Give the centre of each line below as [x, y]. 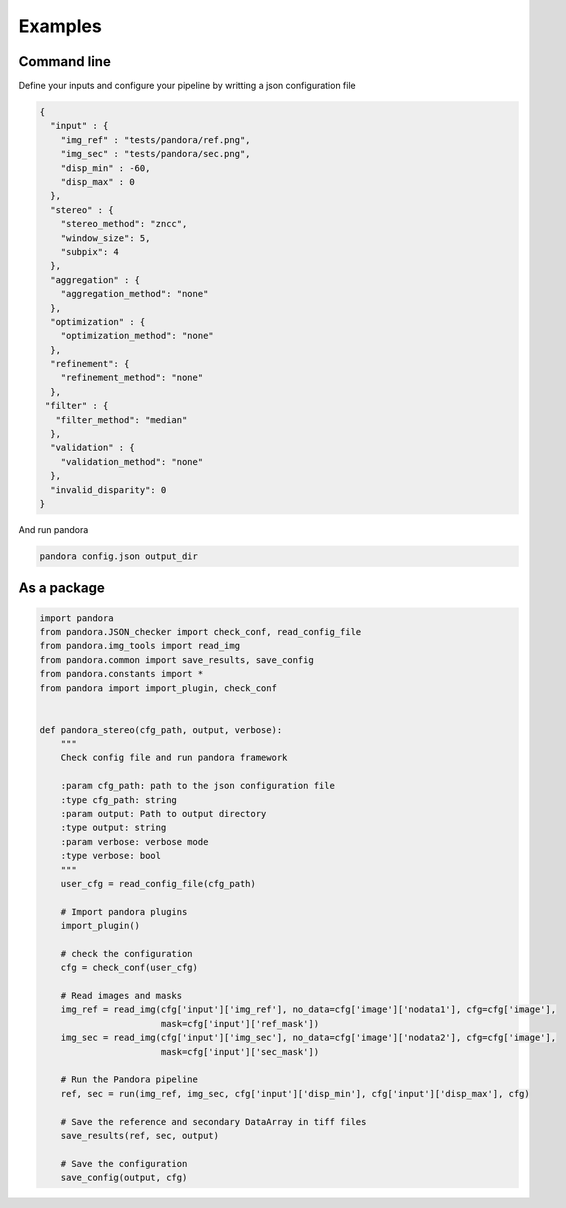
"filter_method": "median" [121, 419]
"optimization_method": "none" [137, 336]
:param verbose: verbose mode [134, 841]
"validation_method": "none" [132, 461]
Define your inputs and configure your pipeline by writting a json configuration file [187, 86]
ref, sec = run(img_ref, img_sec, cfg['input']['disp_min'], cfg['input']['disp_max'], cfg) [295, 1093]
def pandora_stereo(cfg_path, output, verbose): [161, 729]
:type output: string [113, 828]
